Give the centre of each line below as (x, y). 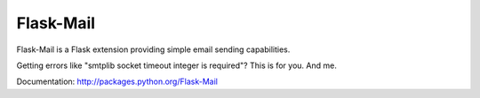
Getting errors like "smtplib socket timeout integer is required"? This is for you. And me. (176, 65)
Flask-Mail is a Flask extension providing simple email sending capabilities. (153, 49)
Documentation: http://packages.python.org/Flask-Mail (117, 82)
